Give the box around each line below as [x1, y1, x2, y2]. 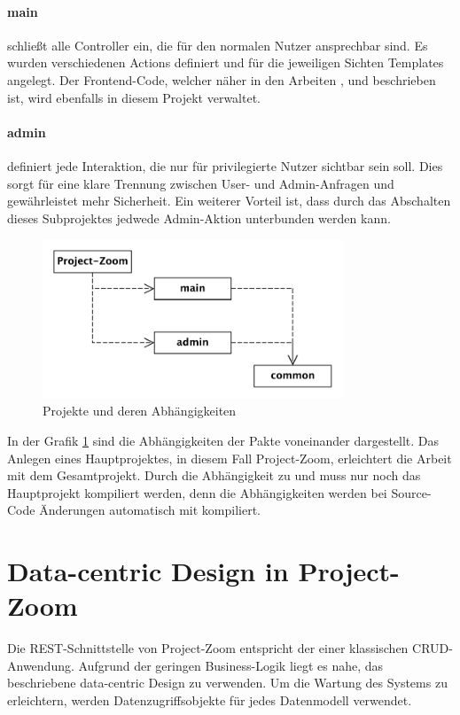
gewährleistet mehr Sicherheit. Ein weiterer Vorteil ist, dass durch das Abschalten [7, 191, 451, 210]
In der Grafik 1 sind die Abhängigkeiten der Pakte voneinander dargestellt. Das [7, 431, 440, 449]
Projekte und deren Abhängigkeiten [43, 401, 237, 420]
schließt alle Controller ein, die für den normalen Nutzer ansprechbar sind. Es [7, 35, 428, 54]
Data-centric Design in [7, 553, 289, 589]
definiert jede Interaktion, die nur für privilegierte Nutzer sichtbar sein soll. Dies [7, 156, 443, 175]
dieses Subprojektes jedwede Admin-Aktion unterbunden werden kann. [7, 208, 391, 227]
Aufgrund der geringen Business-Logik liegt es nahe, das [78, 656, 384, 674]
